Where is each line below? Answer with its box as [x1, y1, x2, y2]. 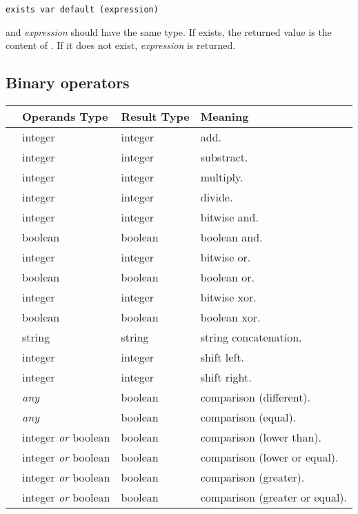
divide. [200, 189, 233, 206]
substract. [200, 149, 248, 166]
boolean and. [200, 229, 263, 246]
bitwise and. [200, 209, 259, 226]
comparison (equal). [200, 409, 297, 426]
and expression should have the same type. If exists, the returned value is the [6, 24, 332, 39]
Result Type [121, 108, 190, 125]
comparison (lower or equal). [200, 449, 339, 466]
